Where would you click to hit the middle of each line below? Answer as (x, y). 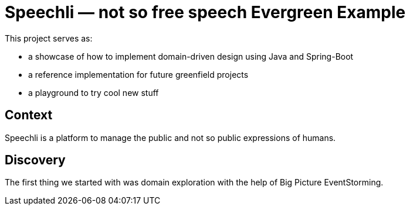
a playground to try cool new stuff (94, 92)
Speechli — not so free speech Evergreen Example (205, 12)
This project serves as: (49, 38)
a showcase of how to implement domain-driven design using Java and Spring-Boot (191, 56)
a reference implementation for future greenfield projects (138, 74)
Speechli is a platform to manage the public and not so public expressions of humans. (170, 137)
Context (29, 115)
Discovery (35, 160)
